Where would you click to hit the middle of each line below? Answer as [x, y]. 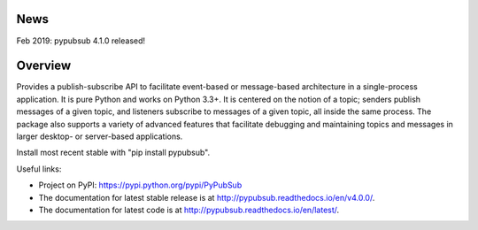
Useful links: [39, 169]
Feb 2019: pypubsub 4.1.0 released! [81, 41]
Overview [44, 66]
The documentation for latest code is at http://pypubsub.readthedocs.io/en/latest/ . [189, 210]
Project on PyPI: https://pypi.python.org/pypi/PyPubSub [140, 185]
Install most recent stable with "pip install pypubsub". [113, 153]
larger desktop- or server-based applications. [100, 136]
